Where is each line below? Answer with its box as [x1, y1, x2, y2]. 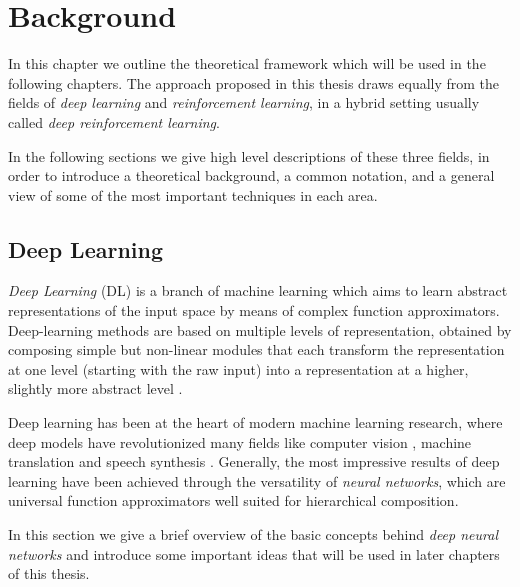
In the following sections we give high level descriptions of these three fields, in [8, 145, 490, 166]
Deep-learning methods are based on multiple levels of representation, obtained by [8, 319, 512, 340]
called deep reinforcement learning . [8, 111, 220, 132]
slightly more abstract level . [8, 378, 183, 399]
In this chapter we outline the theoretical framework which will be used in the [8, 53, 486, 74]
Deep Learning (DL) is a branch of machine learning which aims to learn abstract [8, 280, 508, 301]
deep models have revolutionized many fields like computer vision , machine [8, 431, 472, 452]
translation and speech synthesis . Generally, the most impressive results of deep [8, 451, 500, 472]
